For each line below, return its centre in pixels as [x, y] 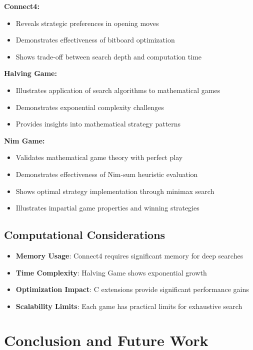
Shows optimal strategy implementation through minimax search [115, 191]
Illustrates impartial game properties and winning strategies [107, 208]
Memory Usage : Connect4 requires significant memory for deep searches [129, 255]
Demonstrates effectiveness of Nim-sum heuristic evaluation [107, 174]
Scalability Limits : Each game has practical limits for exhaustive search [129, 306]
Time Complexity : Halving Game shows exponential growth [111, 272]
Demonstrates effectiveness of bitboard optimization [95, 40]
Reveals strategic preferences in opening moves [87, 23]
